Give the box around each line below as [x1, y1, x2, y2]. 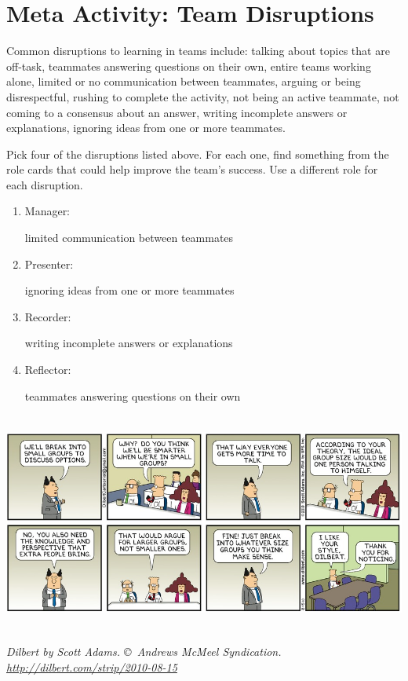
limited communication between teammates [24, 229, 234, 246]
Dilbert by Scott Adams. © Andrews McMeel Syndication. [6, 643, 282, 660]
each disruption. [6, 176, 83, 192]
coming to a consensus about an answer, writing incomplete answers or [6, 104, 348, 120]
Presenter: [24, 255, 74, 272]
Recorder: [24, 308, 71, 324]
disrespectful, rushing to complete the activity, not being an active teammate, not [6, 88, 399, 104]
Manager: [24, 203, 71, 219]
